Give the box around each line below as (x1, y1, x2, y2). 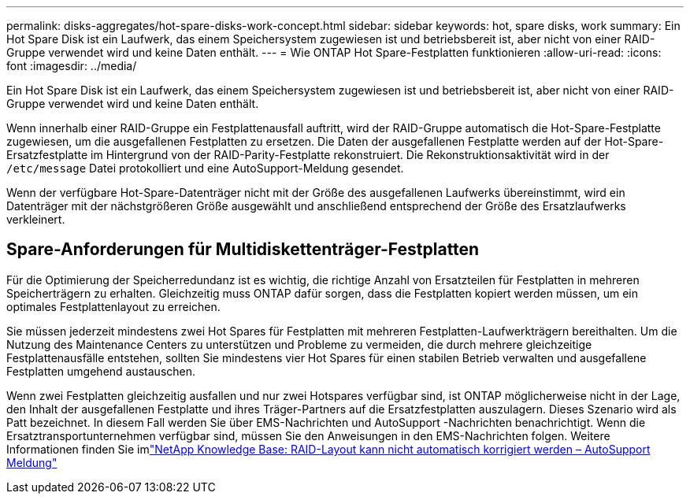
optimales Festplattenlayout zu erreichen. (6, 299, 221, 313)
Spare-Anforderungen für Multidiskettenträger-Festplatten (6, 239, 480, 260)
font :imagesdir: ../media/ (6, 59, 137, 72)
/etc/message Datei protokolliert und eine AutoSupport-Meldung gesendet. (6, 161, 404, 175)
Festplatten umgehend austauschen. (6, 364, 196, 378)
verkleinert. (6, 213, 65, 226)
